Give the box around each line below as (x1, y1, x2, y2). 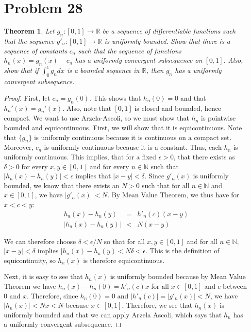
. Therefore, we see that (122, 300, 193, 310)
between (223, 280, 247, 291)
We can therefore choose (4, 236, 76, 246)
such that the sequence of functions (78, 45, 182, 55)
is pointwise (201, 113, 236, 123)
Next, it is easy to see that (4, 271, 83, 281)
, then (146, 65, 164, 75)
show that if (4, 65, 39, 75)
